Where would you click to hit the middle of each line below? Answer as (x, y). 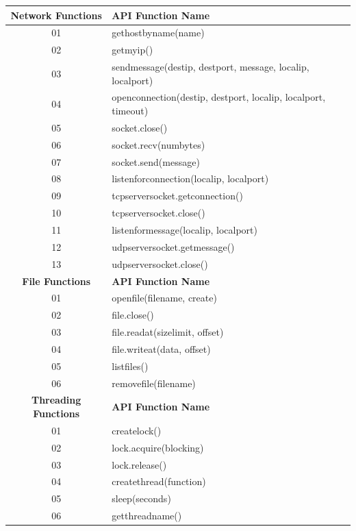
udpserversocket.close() (160, 263)
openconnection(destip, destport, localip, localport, (219, 97)
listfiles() (130, 366)
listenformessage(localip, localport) (185, 229)
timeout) (130, 111)
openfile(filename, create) (164, 298)
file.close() (133, 315)
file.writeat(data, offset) (161, 348)
